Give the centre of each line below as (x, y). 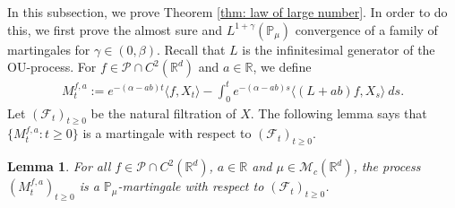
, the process (387, 166)
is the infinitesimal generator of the (339, 49)
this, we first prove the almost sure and (115, 29)
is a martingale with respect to (167, 133)
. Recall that (191, 49)
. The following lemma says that (339, 113)
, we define (282, 67)
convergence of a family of (366, 29)
